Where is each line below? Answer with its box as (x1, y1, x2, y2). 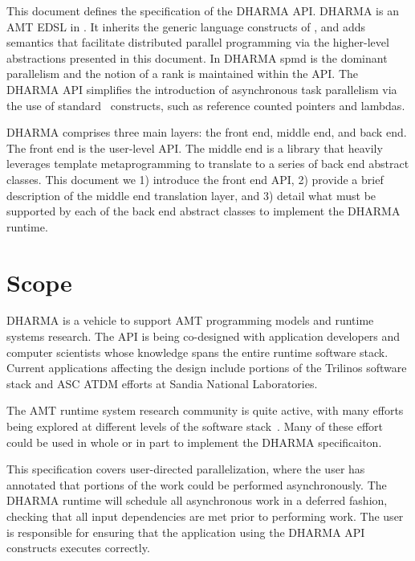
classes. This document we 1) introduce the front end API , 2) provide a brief (6, 170, 384, 187)
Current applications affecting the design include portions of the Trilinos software (6, 359, 407, 376)
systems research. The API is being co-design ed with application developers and (6, 328, 401, 345)
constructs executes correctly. (6, 539, 150, 556)
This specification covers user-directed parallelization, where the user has (6, 461, 365, 477)
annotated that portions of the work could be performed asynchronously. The (6, 476, 387, 493)
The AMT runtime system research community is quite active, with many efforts (6, 402, 404, 419)
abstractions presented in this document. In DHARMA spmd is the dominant (6, 49, 388, 66)
